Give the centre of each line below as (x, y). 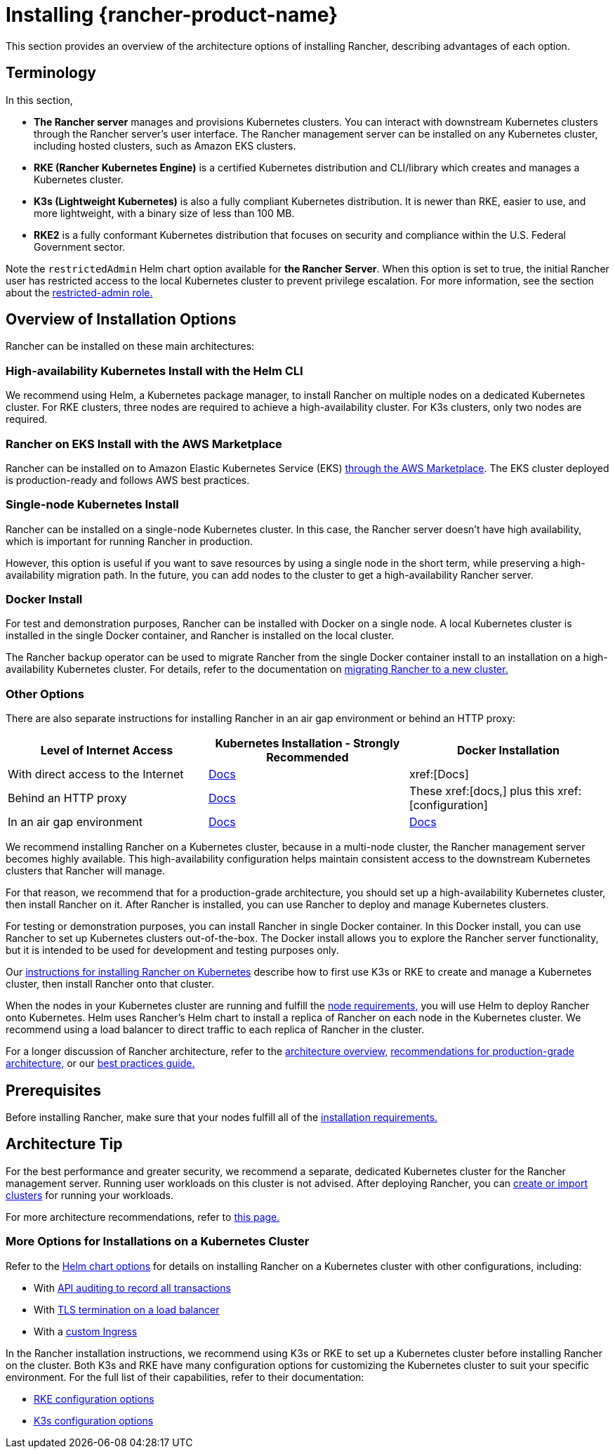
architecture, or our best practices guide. (100, 1063)
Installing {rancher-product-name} (172, 15)
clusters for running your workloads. (90, 1195)
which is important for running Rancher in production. (129, 541)
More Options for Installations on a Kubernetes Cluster (158, 1242)
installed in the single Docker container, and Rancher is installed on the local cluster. (200, 636)
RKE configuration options (94, 1399)
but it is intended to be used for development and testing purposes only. (172, 950)
